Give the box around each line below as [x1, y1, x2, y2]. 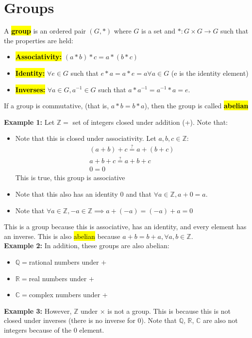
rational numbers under [29, 256, 99, 267]
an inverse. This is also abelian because [4, 231, 120, 241]
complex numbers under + [29, 289, 108, 300]
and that [126, 189, 152, 199]
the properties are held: [4, 35, 73, 45]
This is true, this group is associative [15, 172, 125, 183]
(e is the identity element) [171, 68, 249, 78]
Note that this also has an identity [15, 189, 118, 199]
